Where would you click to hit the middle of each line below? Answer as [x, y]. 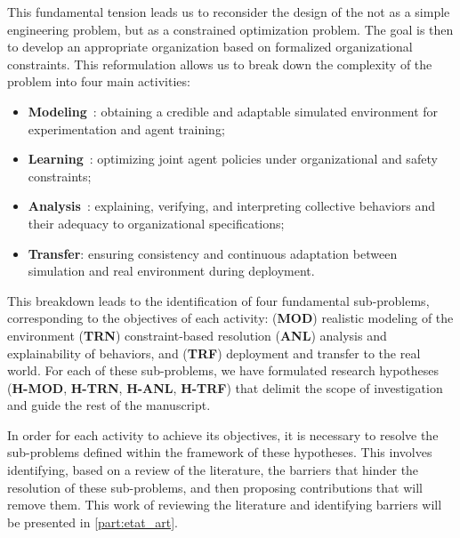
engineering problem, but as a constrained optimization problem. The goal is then [230, 29]
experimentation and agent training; [126, 128]
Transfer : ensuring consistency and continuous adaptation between [213, 253]
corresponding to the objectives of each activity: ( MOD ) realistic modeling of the [230, 318]
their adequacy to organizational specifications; [156, 223]
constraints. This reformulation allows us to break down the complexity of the [220, 64]
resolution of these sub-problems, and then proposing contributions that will [215, 487]
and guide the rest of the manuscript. [109, 405]
